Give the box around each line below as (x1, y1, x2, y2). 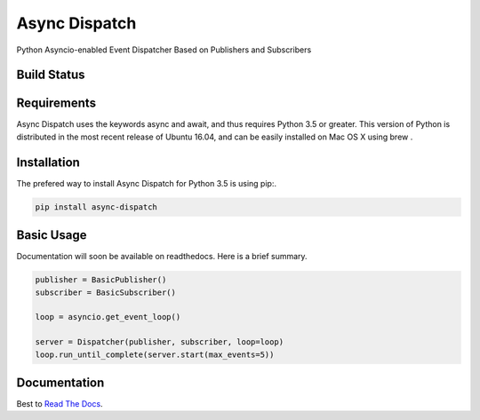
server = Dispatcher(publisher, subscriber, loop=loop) (35, 337, 284, 347)
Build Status (16, 67, 85, 83)
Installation (16, 155, 80, 170)
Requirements (16, 96, 97, 111)
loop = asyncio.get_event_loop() (35, 312, 181, 322)
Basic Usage (16, 227, 87, 243)
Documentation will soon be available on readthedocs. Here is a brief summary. (16, 251, 308, 262)
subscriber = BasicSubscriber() (35, 287, 177, 297)
